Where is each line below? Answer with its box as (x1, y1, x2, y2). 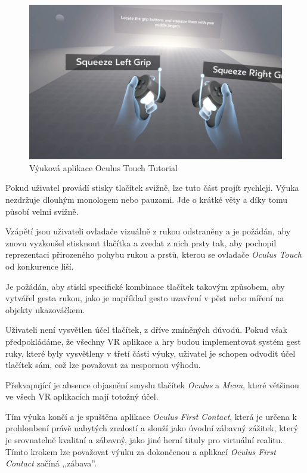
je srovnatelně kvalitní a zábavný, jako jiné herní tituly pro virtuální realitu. (5, 434, 283, 446)
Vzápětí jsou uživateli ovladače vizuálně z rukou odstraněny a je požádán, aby (5, 225, 291, 237)
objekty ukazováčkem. (5, 303, 85, 316)
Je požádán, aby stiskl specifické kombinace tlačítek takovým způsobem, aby (5, 280, 285, 292)
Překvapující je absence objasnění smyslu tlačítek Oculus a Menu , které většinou (5, 378, 299, 391)
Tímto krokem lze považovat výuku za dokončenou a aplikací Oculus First (5, 445, 276, 457)
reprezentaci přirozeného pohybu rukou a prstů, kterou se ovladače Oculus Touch (5, 248, 302, 261)
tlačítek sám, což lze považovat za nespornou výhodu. (5, 358, 201, 371)
